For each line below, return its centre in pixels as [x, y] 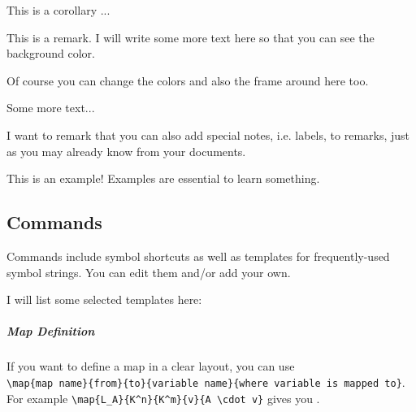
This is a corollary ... [58, 10]
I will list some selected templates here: [104, 299]
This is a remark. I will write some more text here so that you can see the [191, 37]
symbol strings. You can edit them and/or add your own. [149, 272]
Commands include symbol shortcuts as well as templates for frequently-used [198, 256]
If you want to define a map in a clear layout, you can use [151, 366]
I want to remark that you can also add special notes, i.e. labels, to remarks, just [208, 134]
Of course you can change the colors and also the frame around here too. [188, 80]
